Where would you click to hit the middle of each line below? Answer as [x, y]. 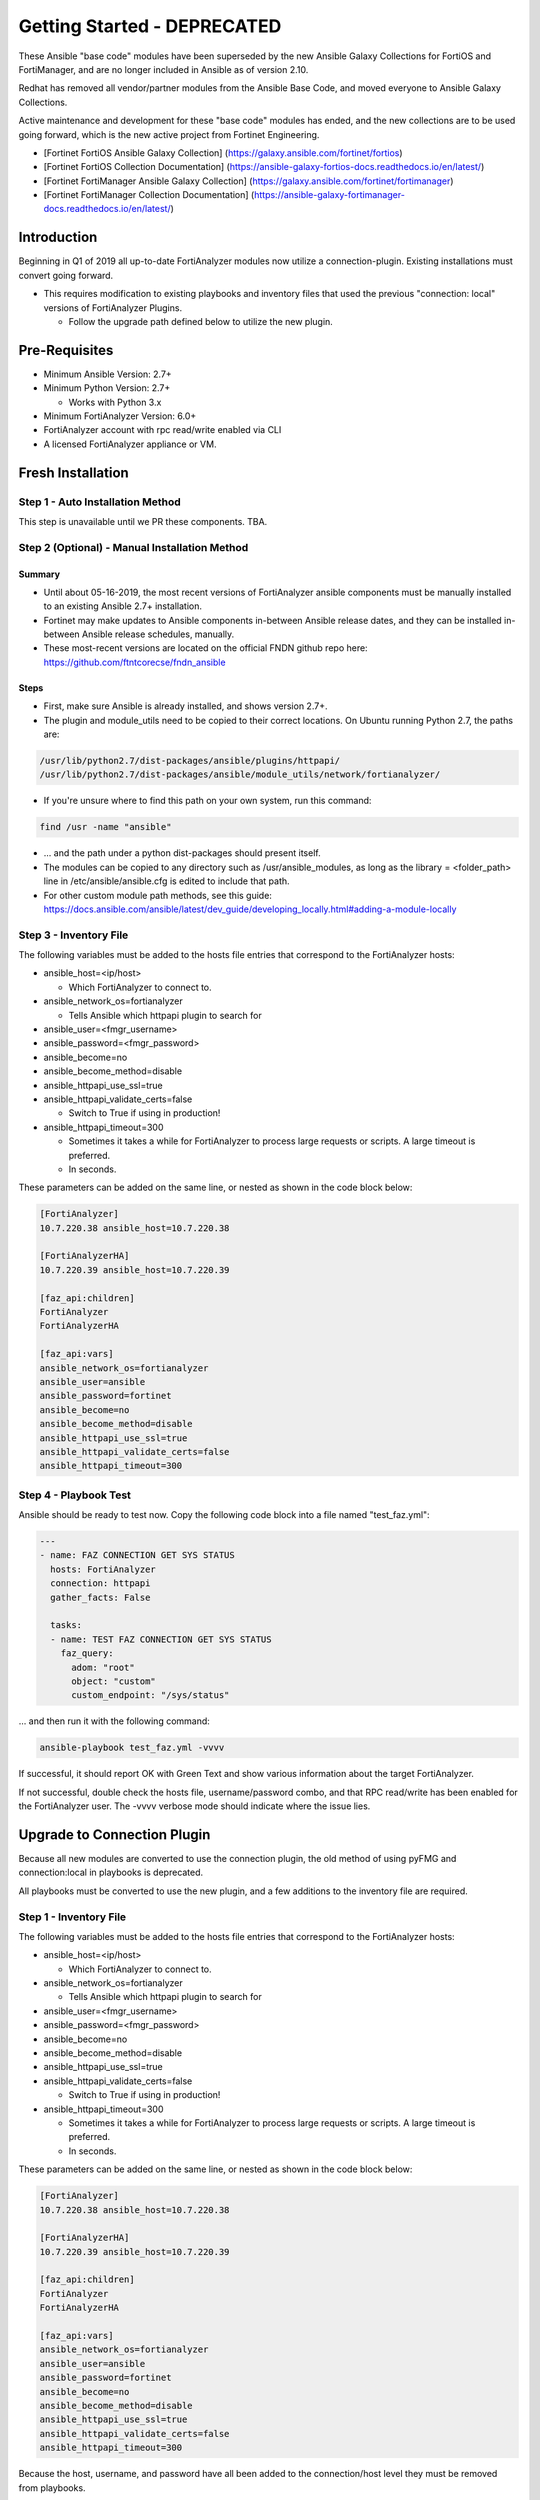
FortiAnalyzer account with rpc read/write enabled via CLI [162, 430]
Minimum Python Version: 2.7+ [107, 388]
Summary [39, 574]
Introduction [58, 237]
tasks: [66, 1625]
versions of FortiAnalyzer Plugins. [113, 307]
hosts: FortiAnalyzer [103, 1569]
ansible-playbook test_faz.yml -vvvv [132, 1748]
